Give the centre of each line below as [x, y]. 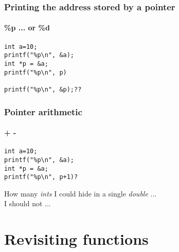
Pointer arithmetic [43, 111]
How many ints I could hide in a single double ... [80, 193]
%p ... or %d [27, 28]
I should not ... [28, 203]
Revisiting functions [76, 239]
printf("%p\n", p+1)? [41, 177]
